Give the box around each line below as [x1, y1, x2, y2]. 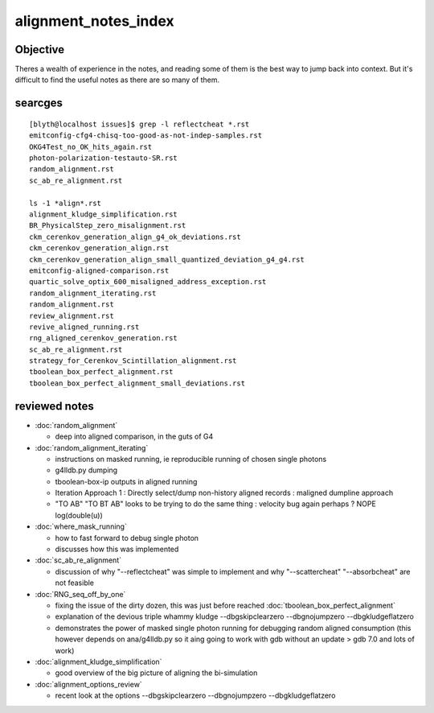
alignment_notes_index [14, 12, 174, 30]
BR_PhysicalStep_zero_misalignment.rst [29, 221, 186, 230]
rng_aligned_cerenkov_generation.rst [29, 334, 178, 343]
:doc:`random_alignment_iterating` [35, 443, 149, 452]
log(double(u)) [55, 510, 104, 520]
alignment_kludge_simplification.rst [29, 209, 178, 219]
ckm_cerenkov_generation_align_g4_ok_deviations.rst [29, 232, 241, 241]
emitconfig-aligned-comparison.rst [29, 266, 170, 275]
